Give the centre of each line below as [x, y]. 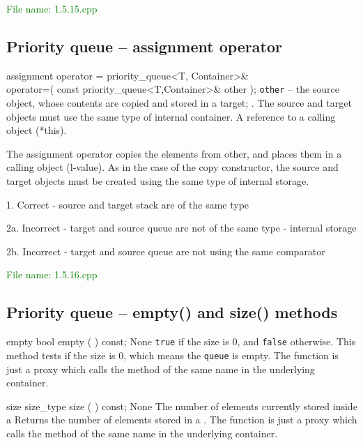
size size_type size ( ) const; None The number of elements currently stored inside [182, 406]
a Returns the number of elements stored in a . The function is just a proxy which [182, 420]
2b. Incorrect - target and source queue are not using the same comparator [166, 251]
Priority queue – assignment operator [144, 46]
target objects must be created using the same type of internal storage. [158, 181]
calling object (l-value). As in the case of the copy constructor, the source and [172, 167]
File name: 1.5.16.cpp [52, 274]
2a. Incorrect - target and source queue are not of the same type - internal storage [181, 228]
